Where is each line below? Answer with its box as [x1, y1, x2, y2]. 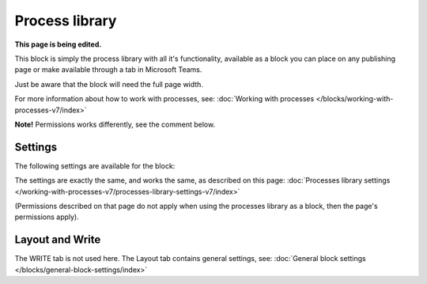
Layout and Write [14, 233, 101, 247]
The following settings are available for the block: [14, 161, 176, 170]
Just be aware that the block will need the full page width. [14, 79, 203, 89]
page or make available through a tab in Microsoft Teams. [14, 65, 202, 74]
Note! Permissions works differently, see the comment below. [14, 119, 216, 129]
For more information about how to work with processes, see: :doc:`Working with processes [14, 94, 315, 104]
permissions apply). [14, 212, 79, 222]
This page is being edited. [14, 40, 102, 49]
